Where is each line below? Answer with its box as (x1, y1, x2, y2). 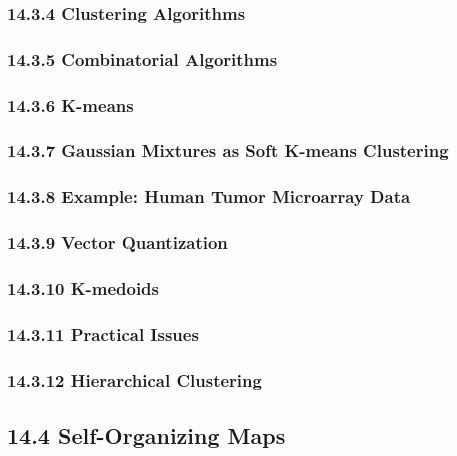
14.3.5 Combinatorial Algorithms (7, 46, 278, 71)
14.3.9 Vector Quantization (7, 230, 228, 255)
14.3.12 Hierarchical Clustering (7, 367, 262, 392)
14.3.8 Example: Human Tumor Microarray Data (7, 184, 411, 209)
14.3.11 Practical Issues (7, 321, 199, 346)
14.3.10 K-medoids (7, 275, 159, 300)
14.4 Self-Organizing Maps (7, 419, 286, 450)
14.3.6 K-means (7, 92, 134, 117)
